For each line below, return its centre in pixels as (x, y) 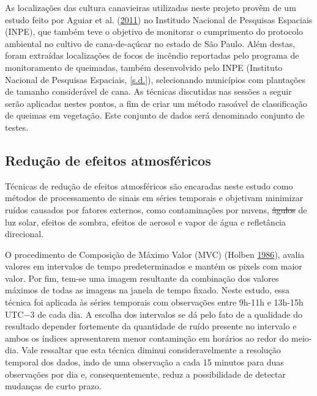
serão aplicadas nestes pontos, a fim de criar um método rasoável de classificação (156, 103)
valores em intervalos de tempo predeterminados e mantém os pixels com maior (154, 266)
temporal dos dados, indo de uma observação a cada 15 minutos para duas (144, 362)
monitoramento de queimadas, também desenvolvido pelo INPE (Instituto (144, 67)
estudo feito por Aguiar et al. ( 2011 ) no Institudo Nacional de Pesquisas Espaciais (159, 19)
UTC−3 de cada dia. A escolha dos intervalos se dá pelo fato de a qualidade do (154, 314)
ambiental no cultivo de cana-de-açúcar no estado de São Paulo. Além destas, (150, 43)
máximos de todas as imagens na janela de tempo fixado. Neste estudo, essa (147, 290)
